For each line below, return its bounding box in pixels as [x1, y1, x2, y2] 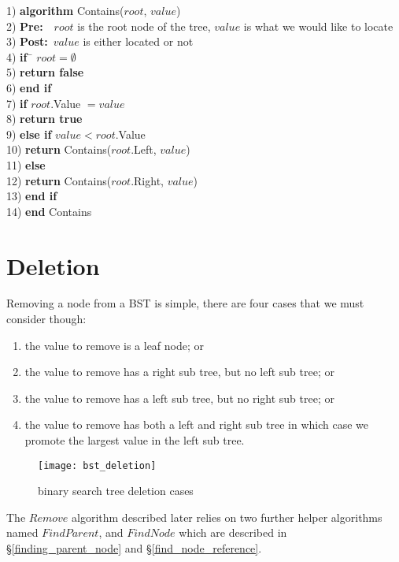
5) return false [6, 64, 84, 80]
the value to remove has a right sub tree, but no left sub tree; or [24, 363, 334, 380]
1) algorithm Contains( [6, 2, 124, 18]
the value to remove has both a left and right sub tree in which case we [24, 416, 369, 433]
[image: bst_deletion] [38, 460, 157, 471]
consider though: [6, 311, 87, 327]
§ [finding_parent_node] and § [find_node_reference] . [6, 540, 262, 556]
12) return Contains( [6, 172, 112, 188]
